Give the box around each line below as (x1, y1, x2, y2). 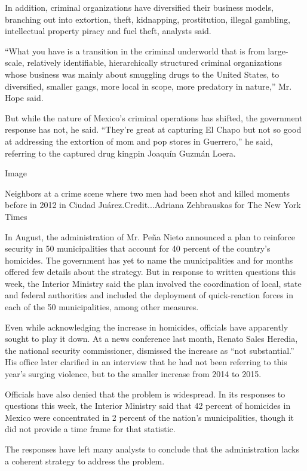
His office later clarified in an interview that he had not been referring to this (5, 356, 287, 368)
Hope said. (5, 91, 44, 104)
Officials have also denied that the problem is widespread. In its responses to (5, 387, 285, 400)
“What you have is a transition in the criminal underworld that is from (5, 44, 265, 57)
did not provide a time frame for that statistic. (5, 423, 176, 435)
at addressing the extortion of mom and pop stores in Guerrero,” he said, (5, 134, 273, 147)
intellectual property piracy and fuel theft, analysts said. (5, 25, 211, 37)
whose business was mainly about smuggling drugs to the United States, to (5, 68, 280, 80)
